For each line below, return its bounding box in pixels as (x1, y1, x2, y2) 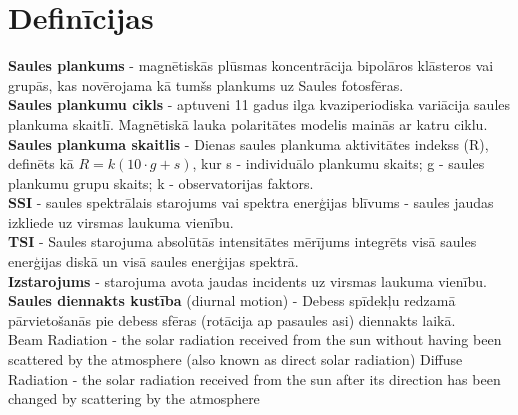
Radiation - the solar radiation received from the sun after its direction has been (8, 368, 501, 389)
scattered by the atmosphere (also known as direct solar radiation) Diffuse (8, 349, 463, 370)
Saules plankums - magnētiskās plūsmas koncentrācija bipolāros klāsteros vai (8, 55, 494, 76)
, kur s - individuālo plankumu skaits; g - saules (192, 153, 485, 174)
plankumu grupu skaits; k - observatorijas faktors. (8, 172, 314, 193)
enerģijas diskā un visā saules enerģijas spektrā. (8, 251, 299, 272)
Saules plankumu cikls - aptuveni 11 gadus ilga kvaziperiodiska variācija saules (8, 94, 511, 115)
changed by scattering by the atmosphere (8, 388, 260, 409)
